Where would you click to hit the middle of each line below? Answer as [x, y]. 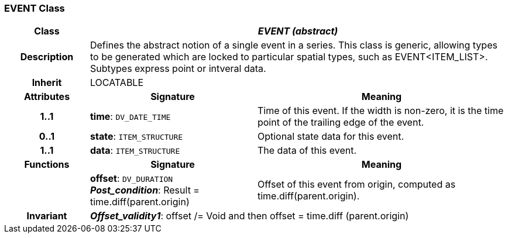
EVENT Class [35, 8]
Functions [47, 165]
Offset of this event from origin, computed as [356, 184]
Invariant [47, 216]
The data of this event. [307, 151]
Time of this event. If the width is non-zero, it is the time [380, 111]
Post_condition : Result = [145, 190]
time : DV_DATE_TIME [130, 117]
